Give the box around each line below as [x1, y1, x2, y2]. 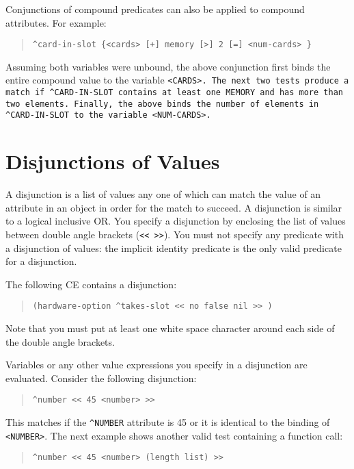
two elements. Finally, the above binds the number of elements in [5, 99, 319, 109]
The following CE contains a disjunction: [5, 277, 177, 291]
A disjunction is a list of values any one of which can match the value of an [5, 187, 321, 201]
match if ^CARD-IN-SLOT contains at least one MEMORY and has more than [5, 88, 343, 98]
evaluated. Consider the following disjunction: [5, 370, 197, 385]
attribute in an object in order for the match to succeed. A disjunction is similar [5, 200, 342, 214]
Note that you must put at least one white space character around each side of [5, 321, 335, 335]
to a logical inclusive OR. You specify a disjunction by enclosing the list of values [5, 214, 346, 228]
